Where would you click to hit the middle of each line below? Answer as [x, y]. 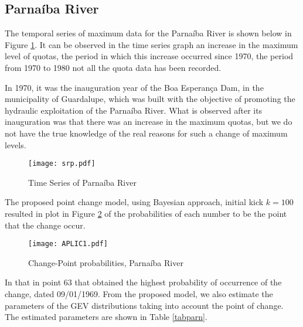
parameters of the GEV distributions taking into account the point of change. [144, 305]
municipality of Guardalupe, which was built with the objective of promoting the [150, 99]
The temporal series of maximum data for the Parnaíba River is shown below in [148, 33]
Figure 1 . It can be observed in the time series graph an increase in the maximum [151, 44]
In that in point [33, 282]
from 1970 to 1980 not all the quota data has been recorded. [113, 67]
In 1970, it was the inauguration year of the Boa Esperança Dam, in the [134, 87]
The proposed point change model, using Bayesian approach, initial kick [134, 202]
